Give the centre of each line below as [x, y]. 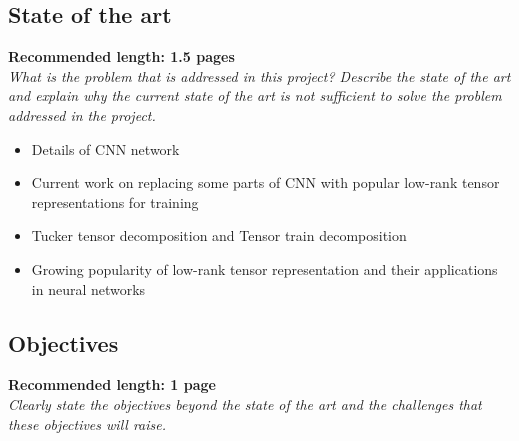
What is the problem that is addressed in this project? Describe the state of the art [259, 75]
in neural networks [88, 288]
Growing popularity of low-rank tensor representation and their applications [264, 268]
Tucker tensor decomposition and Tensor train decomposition [219, 235]
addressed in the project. [82, 114]
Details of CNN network [105, 148]
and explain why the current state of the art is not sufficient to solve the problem [255, 95]
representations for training [115, 201]
